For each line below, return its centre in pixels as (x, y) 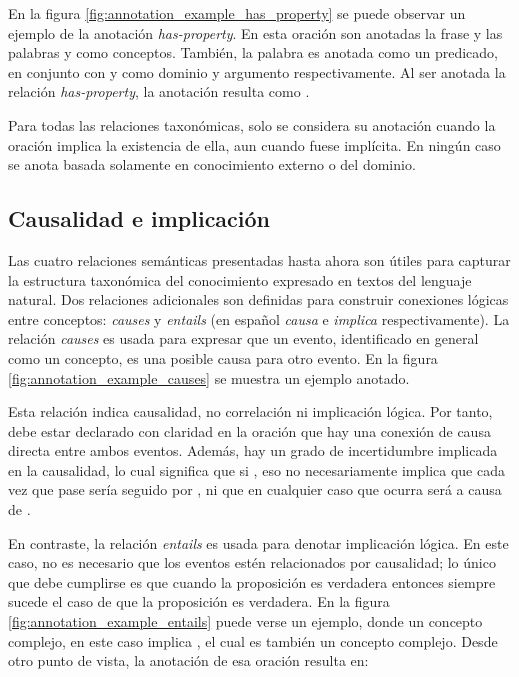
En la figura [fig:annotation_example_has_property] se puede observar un (237, 13)
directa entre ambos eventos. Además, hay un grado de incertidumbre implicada (253, 450)
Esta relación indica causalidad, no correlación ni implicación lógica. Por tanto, (250, 411)
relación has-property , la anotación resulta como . (159, 91)
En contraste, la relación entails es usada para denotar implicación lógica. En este (258, 542)
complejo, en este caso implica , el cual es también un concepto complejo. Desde (253, 640)
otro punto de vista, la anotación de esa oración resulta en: (188, 660)
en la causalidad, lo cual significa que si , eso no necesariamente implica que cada (256, 469)
